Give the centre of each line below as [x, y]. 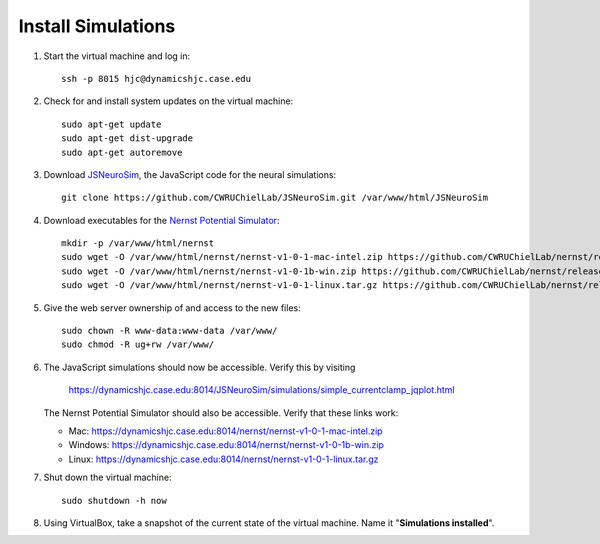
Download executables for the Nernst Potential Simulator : [161, 220]
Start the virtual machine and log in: [117, 56]
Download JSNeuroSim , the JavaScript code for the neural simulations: [190, 174]
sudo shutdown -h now [114, 500]
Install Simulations [97, 26]
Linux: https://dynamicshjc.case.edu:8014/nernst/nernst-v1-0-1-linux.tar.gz [223, 459]
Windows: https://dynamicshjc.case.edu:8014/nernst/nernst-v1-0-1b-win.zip [226, 445]
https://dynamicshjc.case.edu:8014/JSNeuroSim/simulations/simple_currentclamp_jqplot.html [261, 390]
